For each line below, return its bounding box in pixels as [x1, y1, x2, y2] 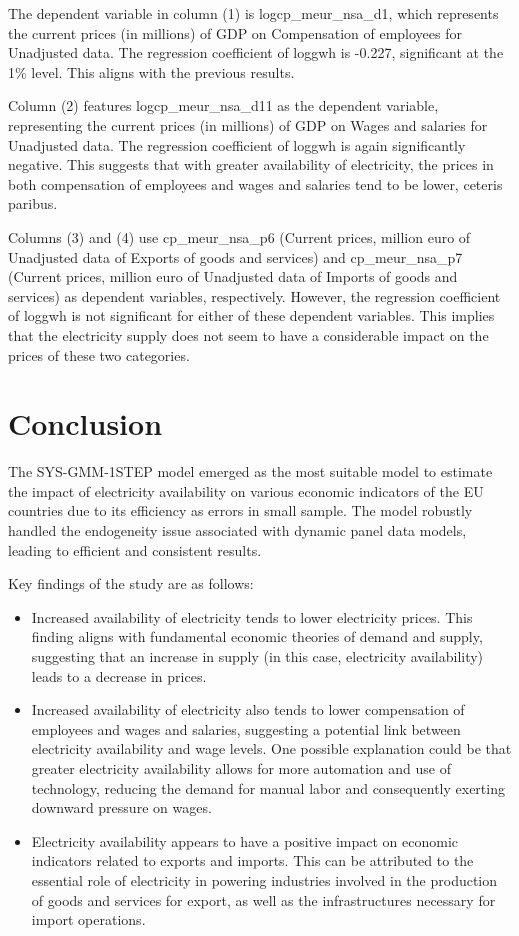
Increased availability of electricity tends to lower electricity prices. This [31, 606, 473, 627]
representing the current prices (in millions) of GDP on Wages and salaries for [8, 114, 488, 135]
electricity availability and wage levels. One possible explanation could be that [31, 738, 512, 759]
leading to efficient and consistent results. [8, 539, 262, 560]
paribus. [8, 193, 58, 214]
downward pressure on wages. [31, 797, 212, 818]
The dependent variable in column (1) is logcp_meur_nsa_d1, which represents [8, 3, 499, 23]
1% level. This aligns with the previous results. [8, 61, 295, 82]
